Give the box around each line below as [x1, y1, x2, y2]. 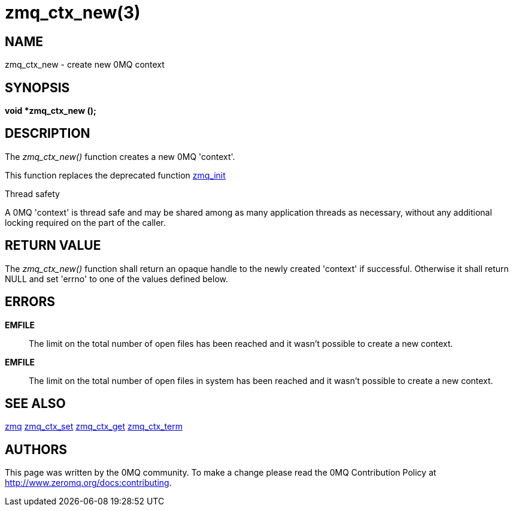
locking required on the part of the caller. [5, 217, 166, 228]
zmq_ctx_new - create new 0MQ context [5, 59, 165, 70]
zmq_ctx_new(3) [5, 2, 141, 23]
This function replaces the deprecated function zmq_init [5, 170, 226, 180]
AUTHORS [5, 442, 68, 457]
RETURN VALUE [5, 238, 101, 253]
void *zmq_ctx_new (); [5, 105, 96, 116]
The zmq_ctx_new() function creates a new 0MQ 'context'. [5, 151, 235, 162]
